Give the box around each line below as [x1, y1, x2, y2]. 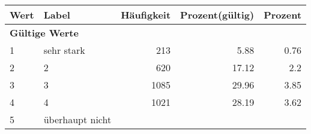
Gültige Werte [10, 26, 79, 39]
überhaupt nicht [43, 112, 112, 126]
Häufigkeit [121, 8, 171, 22]
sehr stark [43, 43, 85, 57]
